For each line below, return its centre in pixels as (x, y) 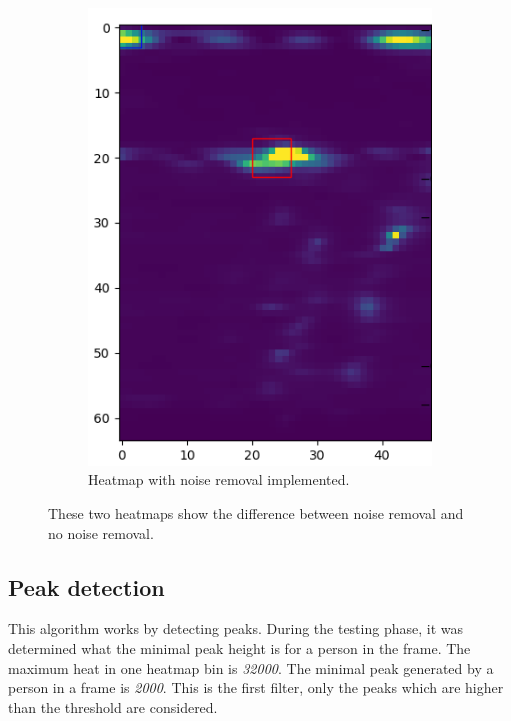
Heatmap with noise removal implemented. (219, 479)
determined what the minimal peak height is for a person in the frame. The (239, 647)
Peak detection (86, 586)
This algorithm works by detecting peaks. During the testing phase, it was (235, 628)
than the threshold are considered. (113, 706)
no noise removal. (101, 532)
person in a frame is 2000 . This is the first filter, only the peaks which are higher (256, 687)
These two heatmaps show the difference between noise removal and (256, 512)
